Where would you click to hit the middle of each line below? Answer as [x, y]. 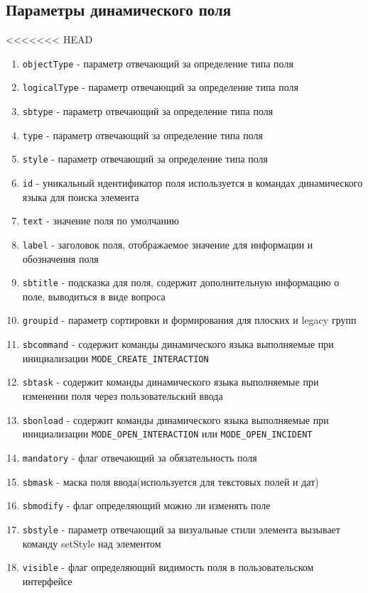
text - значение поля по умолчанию [101, 221]
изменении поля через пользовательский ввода [123, 396]
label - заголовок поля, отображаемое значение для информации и [168, 244]
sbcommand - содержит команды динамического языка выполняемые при [178, 344]
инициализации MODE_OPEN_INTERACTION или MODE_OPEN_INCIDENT [167, 434]
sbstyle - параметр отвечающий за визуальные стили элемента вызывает [181, 529]
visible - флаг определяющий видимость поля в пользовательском [168, 567]
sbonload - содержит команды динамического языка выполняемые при [175, 419]
